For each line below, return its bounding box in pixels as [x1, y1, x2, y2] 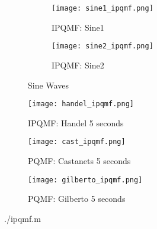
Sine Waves [28, 78, 69, 91]
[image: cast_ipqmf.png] [28, 138, 126, 146]
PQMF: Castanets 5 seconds [28, 155, 131, 166]
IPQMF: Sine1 [52, 21, 104, 33]
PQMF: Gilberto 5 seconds [28, 192, 126, 205]
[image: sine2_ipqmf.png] [52, 42, 153, 51]
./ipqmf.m [4, 212, 41, 224]
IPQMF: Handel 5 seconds [28, 116, 124, 129]
